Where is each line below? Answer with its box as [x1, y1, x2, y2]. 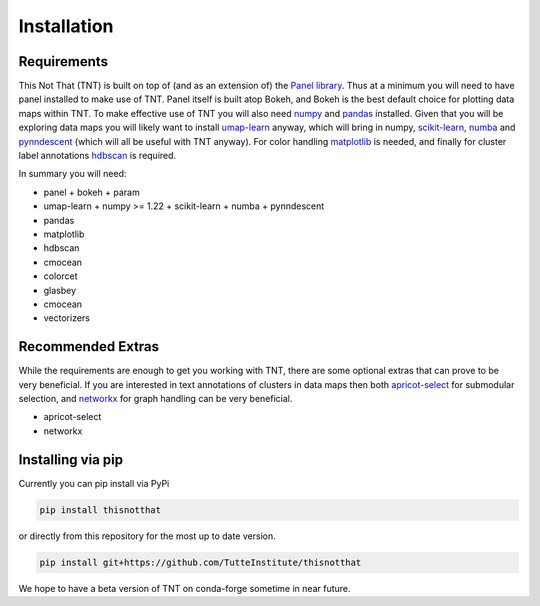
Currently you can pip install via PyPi [18, 477, 170, 489]
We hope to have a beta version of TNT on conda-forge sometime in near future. [18, 582, 351, 594]
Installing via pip [18, 451, 124, 468]
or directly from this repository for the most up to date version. [18, 530, 277, 542]
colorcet [43, 270, 78, 282]
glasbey [43, 284, 77, 296]
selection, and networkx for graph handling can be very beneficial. [18, 393, 293, 404]
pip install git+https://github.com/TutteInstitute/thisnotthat [39, 556, 362, 568]
